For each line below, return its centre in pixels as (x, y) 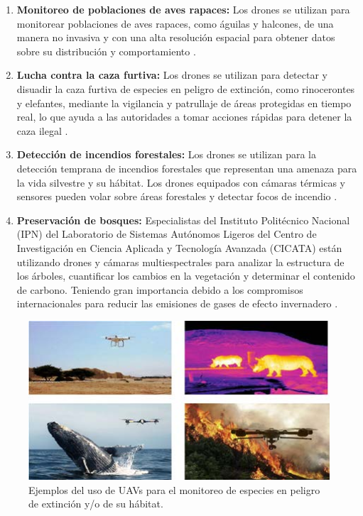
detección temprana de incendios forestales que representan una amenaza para (187, 168)
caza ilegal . (42, 130)
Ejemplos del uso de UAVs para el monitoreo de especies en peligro (174, 489)
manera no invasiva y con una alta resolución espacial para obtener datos (176, 37)
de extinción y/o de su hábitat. (96, 504)
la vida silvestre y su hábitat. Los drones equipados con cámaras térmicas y (181, 182)
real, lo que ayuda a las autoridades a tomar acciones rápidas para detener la (184, 117)
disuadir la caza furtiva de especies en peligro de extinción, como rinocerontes (186, 88)
